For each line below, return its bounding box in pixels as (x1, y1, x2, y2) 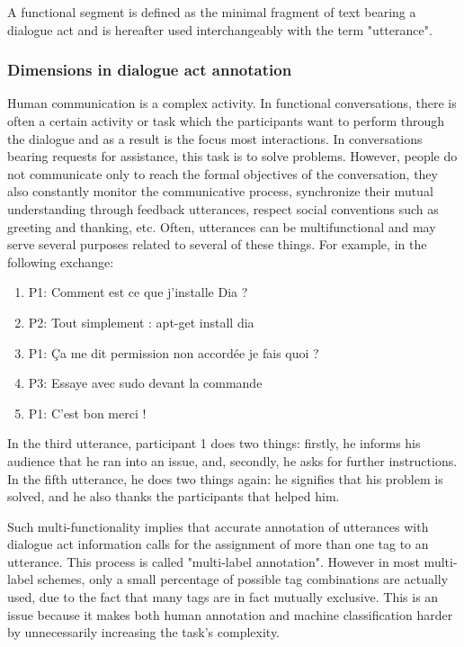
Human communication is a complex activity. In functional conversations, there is (7, 94, 457, 112)
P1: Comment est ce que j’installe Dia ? (28, 283, 248, 301)
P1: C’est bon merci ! (28, 403, 147, 422)
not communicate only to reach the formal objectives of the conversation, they (7, 164, 438, 183)
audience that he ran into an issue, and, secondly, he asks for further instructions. (7, 451, 458, 470)
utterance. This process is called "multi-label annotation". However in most (7, 552, 420, 571)
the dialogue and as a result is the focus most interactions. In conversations (7, 129, 423, 148)
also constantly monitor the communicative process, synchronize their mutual (7, 182, 433, 201)
